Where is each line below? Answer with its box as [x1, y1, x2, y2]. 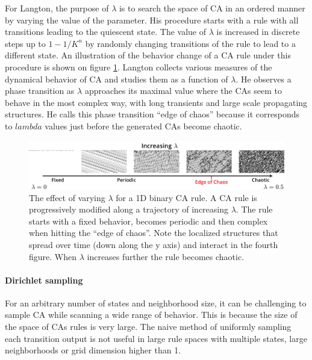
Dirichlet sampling [5, 273, 83, 286]
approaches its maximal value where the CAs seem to [84, 84, 282, 97]
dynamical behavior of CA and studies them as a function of [5, 72, 228, 85]
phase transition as [5, 84, 75, 97]
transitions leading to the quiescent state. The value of [5, 25, 206, 38]
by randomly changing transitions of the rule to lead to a [85, 37, 296, 49]
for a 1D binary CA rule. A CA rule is [116, 191, 257, 203]
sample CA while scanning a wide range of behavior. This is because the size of [5, 308, 298, 321]
